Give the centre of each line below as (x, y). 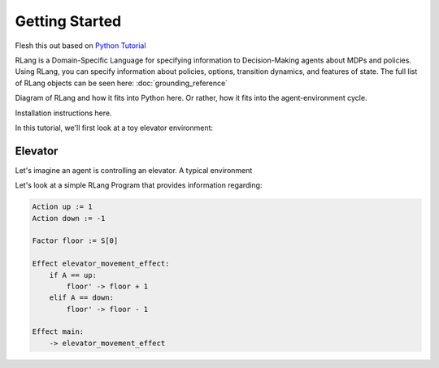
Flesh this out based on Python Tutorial (80, 45)
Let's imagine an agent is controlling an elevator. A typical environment (134, 170)
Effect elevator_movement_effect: (101, 264)
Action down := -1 (69, 218)
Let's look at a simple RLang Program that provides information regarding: (139, 185)
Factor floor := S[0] (75, 241)
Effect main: (58, 332)
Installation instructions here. (63, 113)
